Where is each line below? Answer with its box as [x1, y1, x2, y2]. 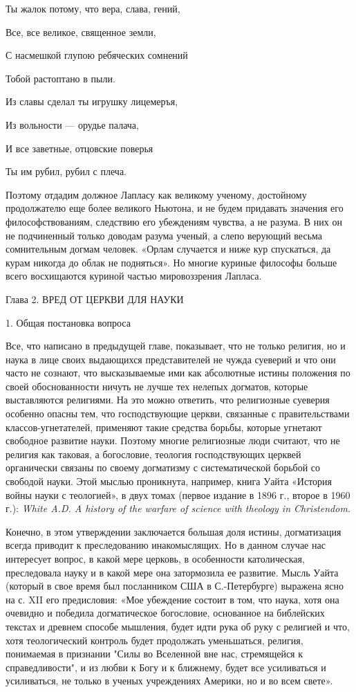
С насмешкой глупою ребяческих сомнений [6, 48, 188, 62]
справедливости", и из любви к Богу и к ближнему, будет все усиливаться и [6, 659, 326, 674]
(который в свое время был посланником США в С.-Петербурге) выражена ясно [6, 579, 344, 593]
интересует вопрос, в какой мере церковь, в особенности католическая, [6, 552, 305, 565]
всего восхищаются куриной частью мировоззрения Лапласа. [6, 268, 262, 283]
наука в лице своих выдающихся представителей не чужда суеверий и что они [6, 352, 336, 366]
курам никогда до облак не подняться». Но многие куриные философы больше [6, 255, 337, 269]
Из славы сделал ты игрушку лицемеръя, [6, 94, 178, 109]
